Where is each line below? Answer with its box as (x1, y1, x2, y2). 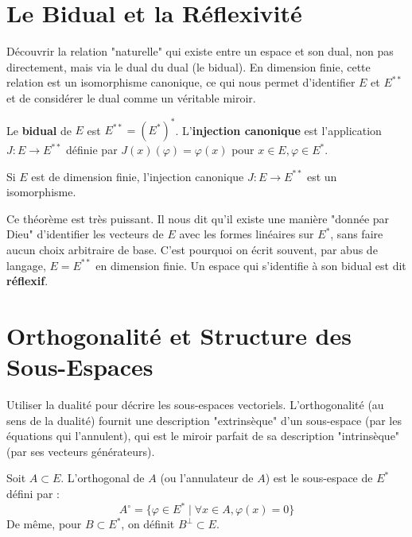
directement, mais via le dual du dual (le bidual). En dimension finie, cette (6, 58, 371, 75)
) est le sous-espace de (265, 469, 373, 486)
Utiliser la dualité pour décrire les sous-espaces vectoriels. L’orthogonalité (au (6, 396, 384, 413)
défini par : (6, 485, 60, 502)
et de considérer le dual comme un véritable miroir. (6, 89, 256, 106)
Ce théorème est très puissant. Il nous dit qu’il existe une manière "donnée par (6, 210, 390, 226)
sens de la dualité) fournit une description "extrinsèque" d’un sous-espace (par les (6, 411, 402, 428)
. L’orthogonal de (60, 469, 145, 486)
